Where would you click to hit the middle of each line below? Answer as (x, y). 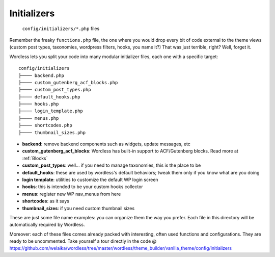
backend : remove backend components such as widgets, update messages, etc (106, 144)
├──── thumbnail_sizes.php (52, 132)
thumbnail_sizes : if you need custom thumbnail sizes (78, 208)
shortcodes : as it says (46, 201)
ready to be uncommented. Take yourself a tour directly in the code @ (83, 241)
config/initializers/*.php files (61, 29)
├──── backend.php (42, 75)
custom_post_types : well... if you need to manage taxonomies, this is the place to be (112, 165)
